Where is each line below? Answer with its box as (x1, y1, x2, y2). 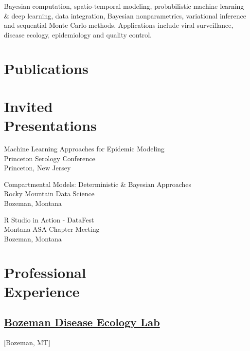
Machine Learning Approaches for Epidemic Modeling (4, 144, 165, 154)
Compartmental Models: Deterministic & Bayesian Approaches (4, 179, 192, 189)
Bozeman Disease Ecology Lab (4, 314, 160, 330)
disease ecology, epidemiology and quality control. (4, 29, 152, 39)
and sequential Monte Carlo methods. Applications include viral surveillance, (4, 20, 233, 30)
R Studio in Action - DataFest (4, 214, 94, 224)
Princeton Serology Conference (4, 153, 95, 163)
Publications (4, 58, 89, 78)
